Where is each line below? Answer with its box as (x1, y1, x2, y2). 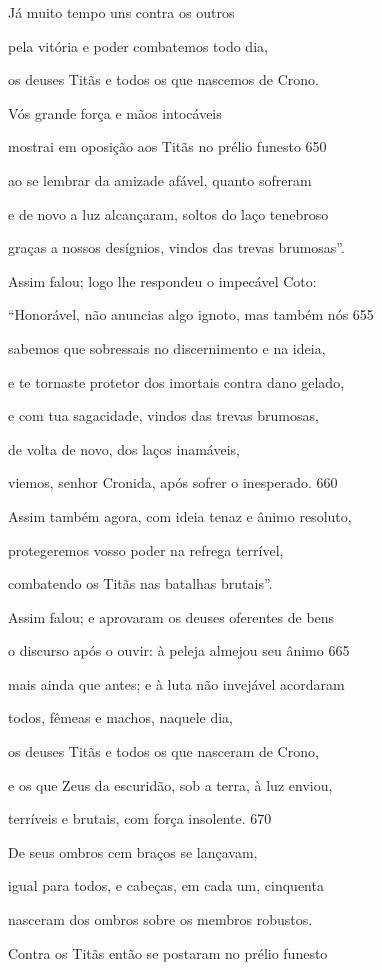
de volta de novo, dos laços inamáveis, (8, 438, 240, 459)
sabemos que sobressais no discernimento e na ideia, (8, 337, 326, 358)
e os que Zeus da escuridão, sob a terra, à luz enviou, (8, 774, 333, 795)
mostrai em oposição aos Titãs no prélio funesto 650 (8, 136, 327, 157)
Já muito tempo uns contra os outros (8, 2, 235, 22)
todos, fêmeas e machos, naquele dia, (8, 707, 233, 728)
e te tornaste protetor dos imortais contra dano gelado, (8, 371, 345, 392)
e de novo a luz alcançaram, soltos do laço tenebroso (8, 203, 329, 224)
